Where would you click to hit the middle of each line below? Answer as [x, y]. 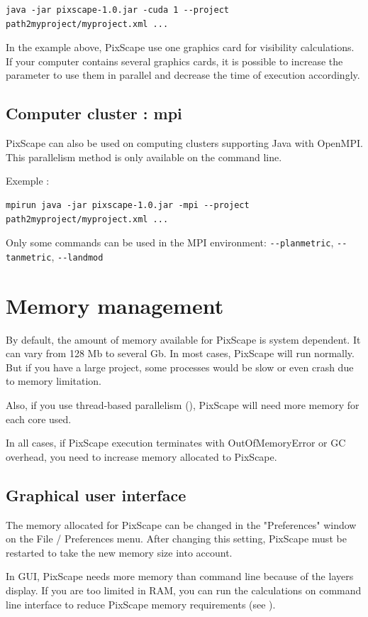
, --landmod [77, 256]
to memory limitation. [54, 381]
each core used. [39, 419]
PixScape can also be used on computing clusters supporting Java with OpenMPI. [184, 143]
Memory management [115, 305]
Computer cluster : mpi [94, 113]
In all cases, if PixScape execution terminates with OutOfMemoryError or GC [176, 443]
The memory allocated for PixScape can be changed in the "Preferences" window [181, 524]
